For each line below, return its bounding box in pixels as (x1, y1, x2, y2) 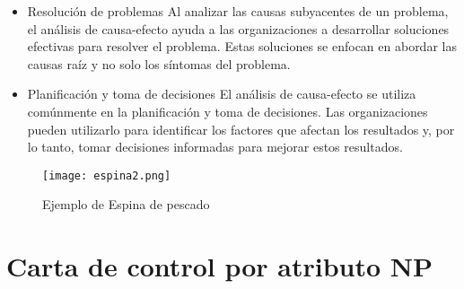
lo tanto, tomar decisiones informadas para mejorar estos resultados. (27, 137, 403, 156)
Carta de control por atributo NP (6, 248, 433, 285)
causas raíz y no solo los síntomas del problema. (27, 54, 291, 73)
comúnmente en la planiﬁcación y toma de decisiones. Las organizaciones (27, 101, 428, 120)
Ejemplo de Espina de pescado (42, 195, 210, 214)
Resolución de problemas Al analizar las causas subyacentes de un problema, (27, 2, 449, 20)
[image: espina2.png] (42, 169, 171, 182)
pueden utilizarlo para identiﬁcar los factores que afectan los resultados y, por (27, 119, 455, 138)
